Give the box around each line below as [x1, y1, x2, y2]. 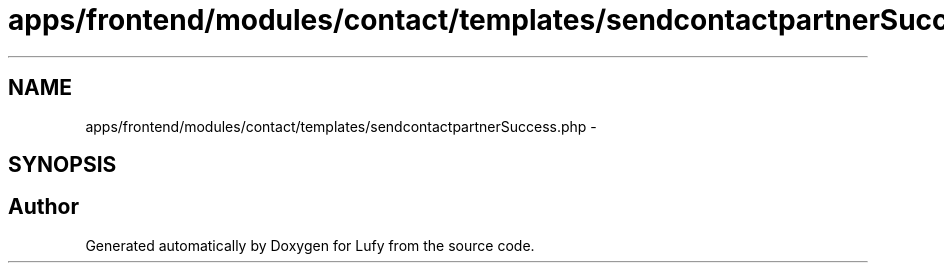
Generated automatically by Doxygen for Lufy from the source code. [85, 236, 535, 254]
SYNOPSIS [8, 152, 117, 178]
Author [8, 194, 79, 220]
